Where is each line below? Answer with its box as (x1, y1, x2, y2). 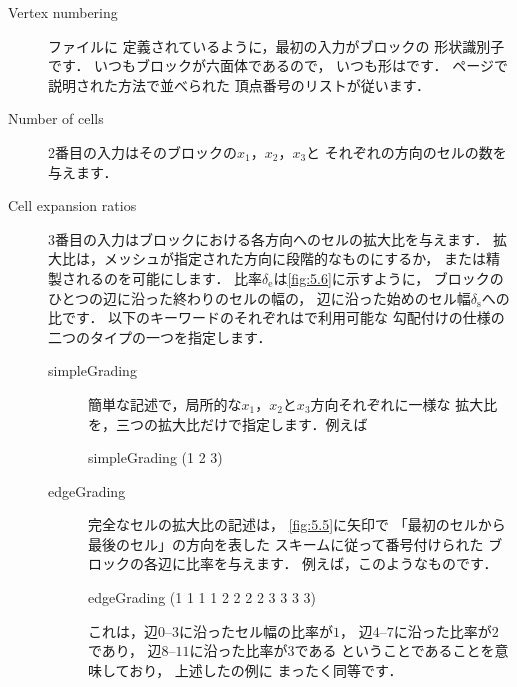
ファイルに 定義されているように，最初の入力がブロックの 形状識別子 (48, 35, 505, 56)
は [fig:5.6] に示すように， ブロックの (273, 267, 504, 288)
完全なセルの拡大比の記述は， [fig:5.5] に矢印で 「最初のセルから (88, 514, 506, 535)
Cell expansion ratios (8, 195, 137, 216)
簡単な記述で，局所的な (88, 393, 242, 414)
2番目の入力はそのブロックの (48, 141, 237, 162)
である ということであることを (294, 640, 495, 661)
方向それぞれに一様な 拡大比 (310, 393, 498, 414)
